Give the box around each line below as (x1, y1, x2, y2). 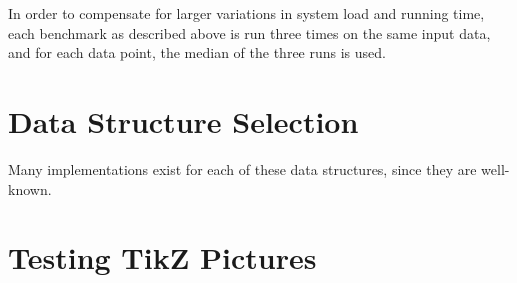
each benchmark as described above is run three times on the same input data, (8, 22, 491, 43)
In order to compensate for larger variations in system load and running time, (8, 3, 485, 23)
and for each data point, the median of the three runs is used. (8, 42, 386, 63)
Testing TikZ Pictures (8, 237, 317, 278)
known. (8, 178, 52, 199)
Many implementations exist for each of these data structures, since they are (8, 158, 477, 179)
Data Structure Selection (8, 100, 359, 141)
